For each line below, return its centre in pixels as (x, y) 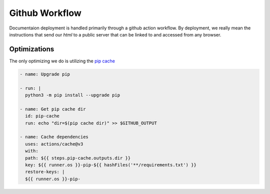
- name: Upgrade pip (45, 74)
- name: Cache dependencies (54, 137)
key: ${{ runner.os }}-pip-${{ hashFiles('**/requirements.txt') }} (111, 165)
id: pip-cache (42, 116)
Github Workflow (45, 13)
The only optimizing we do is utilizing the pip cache (62, 61)
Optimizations (32, 49)
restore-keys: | (45, 172)
